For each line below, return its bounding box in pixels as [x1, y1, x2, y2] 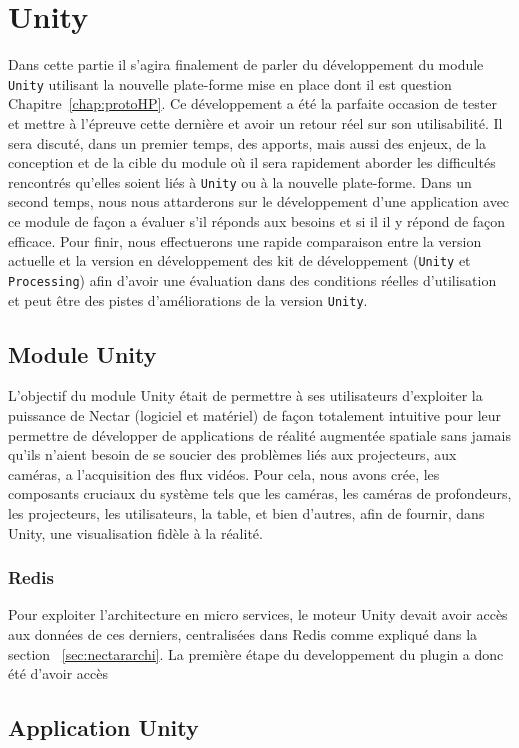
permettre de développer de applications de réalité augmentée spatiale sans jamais [8, 424, 511, 445]
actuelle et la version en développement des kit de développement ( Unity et [8, 250, 471, 271]
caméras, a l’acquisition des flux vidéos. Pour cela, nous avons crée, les [8, 463, 440, 484]
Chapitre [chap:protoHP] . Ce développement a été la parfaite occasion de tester [8, 93, 497, 114]
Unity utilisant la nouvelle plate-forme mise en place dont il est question [8, 73, 452, 94]
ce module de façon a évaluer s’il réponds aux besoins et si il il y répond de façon [8, 211, 506, 231]
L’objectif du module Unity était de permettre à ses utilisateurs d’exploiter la [8, 385, 483, 406]
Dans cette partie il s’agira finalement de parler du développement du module [8, 54, 484, 75]
